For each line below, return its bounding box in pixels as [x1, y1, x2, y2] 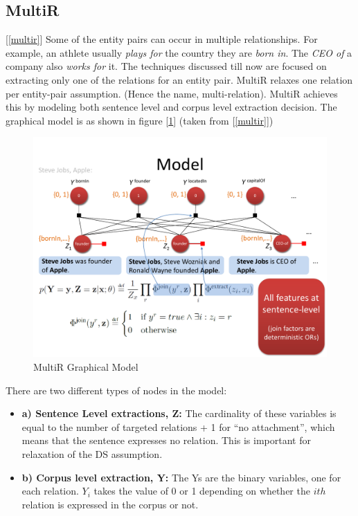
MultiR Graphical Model [33, 359, 138, 374]
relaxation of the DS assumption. [21, 446, 163, 461]
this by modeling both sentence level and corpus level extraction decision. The [6, 100, 337, 114]
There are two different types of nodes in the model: [6, 383, 227, 397]
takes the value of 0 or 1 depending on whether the [93, 483, 310, 498]
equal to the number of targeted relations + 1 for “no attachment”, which [21, 419, 335, 434]
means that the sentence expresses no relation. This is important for [21, 433, 311, 448]
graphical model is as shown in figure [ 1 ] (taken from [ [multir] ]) [6, 113, 274, 127]
